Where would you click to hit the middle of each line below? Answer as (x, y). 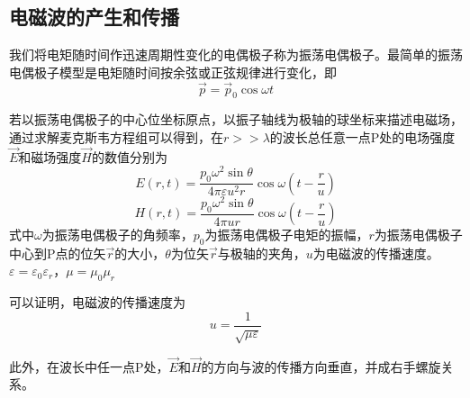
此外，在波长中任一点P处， (89, 366)
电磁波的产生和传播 (94, 17)
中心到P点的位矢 (58, 253)
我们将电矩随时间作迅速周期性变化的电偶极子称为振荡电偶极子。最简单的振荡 (236, 54)
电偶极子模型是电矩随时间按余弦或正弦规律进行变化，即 (173, 72)
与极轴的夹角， (262, 253)
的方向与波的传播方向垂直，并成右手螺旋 (321, 366)
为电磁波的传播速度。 (376, 253)
